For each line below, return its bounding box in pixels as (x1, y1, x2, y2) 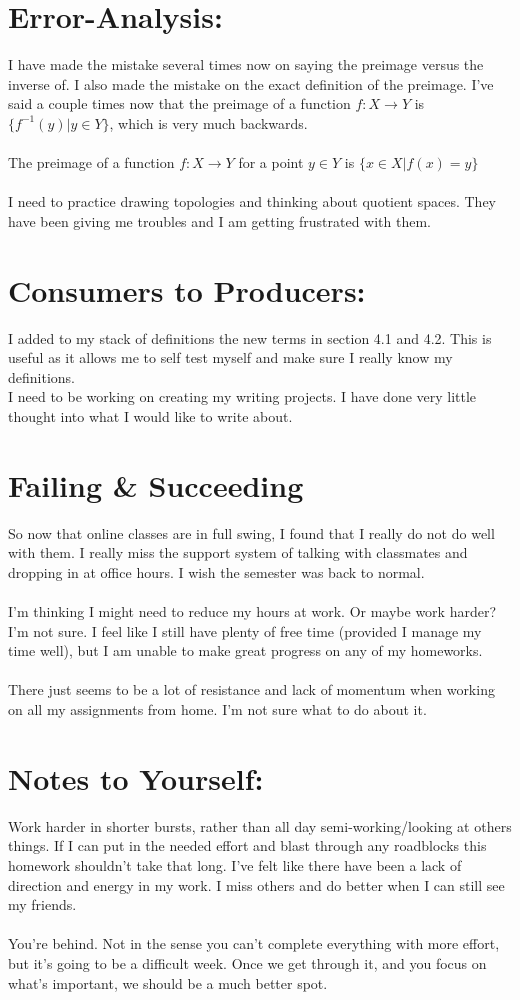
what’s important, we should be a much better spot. (8, 972, 328, 993)
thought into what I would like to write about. (8, 405, 293, 426)
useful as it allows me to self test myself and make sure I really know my (8, 347, 453, 368)
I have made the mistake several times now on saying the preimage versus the (8, 54, 484, 75)
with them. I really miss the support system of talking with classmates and (8, 542, 468, 563)
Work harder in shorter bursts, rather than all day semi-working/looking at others (8, 815, 512, 836)
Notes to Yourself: (8, 757, 264, 798)
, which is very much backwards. (109, 112, 308, 133)
